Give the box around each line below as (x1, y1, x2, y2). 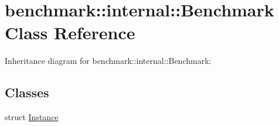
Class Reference (5, 21, 135, 45)
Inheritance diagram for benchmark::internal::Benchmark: (5, 55, 212, 67)
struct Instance (5, 111, 59, 123)
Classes (5, 83, 49, 101)
